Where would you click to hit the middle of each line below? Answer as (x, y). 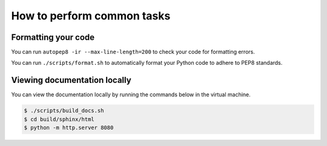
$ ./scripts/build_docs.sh (64, 111)
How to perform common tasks (91, 16)
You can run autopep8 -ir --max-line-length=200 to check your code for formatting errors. (133, 52)
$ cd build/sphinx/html (59, 119)
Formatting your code (53, 37)
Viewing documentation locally (71, 80)
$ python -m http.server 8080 (69, 128)
